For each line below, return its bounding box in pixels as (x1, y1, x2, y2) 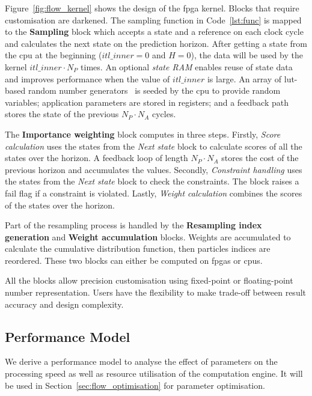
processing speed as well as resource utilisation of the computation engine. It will (5, 367, 303, 380)
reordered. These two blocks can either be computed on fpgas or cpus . (5, 254, 263, 266)
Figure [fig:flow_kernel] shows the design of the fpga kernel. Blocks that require (5, 2, 299, 14)
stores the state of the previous (5, 108, 119, 120)
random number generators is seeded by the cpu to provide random (28, 84, 281, 97)
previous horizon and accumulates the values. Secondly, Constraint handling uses (5, 163, 302, 175)
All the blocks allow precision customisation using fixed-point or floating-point (5, 274, 293, 287)
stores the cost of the (221, 151, 299, 164)
